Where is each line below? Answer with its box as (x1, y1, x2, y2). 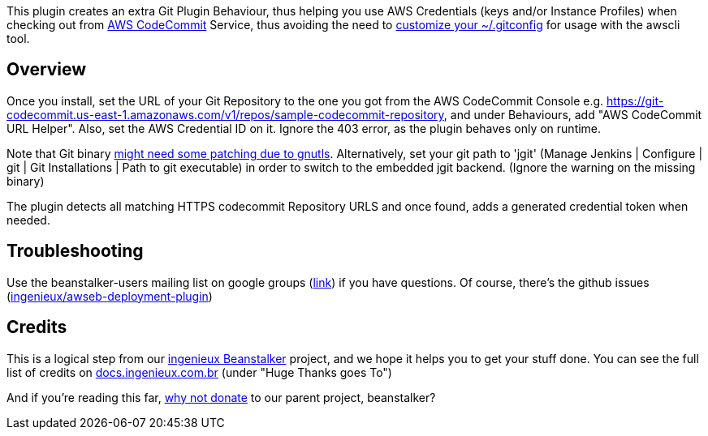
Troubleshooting (6, 241, 144, 262)
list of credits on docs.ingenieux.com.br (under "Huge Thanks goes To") (6, 365, 392, 379)
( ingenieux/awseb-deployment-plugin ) (6, 289, 213, 303)
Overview (6, 59, 87, 80)
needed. (6, 212, 50, 227)
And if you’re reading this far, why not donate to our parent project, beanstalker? (6, 390, 436, 404)
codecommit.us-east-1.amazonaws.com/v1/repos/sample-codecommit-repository (6, 107, 444, 122)
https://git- (606, 93, 664, 108)
